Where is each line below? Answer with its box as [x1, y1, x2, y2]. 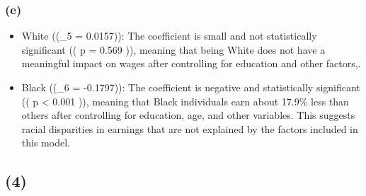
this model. [21, 135, 70, 150]
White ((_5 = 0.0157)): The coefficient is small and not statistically [21, 28, 317, 43]
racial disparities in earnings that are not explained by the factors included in [21, 121, 358, 136]
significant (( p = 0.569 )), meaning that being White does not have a [21, 42, 326, 57]
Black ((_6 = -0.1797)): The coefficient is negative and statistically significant [21, 80, 360, 94]
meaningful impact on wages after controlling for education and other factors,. [21, 56, 361, 71]
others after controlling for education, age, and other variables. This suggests [21, 108, 355, 122]
